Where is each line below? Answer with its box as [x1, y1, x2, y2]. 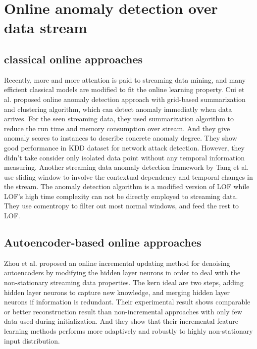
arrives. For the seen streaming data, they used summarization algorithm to [4, 113, 234, 124]
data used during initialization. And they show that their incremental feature [4, 316, 238, 326]
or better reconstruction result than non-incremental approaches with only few [4, 306, 242, 316]
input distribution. [4, 335, 60, 346]
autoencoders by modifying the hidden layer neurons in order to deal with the [4, 267, 241, 278]
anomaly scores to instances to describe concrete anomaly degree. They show [4, 133, 237, 143]
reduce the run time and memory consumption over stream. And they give [4, 123, 230, 133]
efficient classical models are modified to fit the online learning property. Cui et [4, 84, 245, 95]
